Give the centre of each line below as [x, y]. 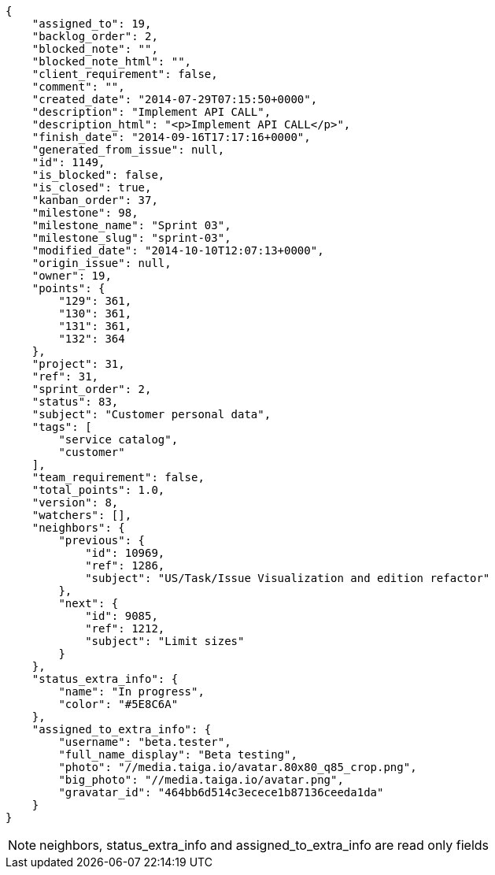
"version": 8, [75, 502]
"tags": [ [62, 427]
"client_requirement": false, [125, 74]
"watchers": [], [82, 515]
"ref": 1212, [125, 628]
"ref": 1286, [125, 565]
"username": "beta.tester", [145, 742]
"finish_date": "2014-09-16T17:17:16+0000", [171, 137]
